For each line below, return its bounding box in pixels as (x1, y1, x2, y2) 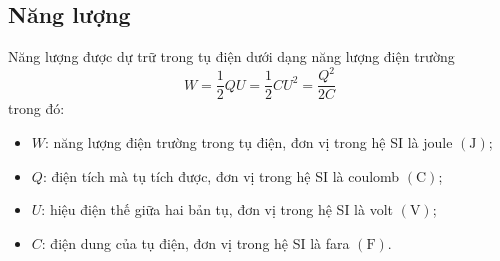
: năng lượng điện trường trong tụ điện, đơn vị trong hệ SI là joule (45, 131, 453, 152)
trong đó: (8, 98, 65, 119)
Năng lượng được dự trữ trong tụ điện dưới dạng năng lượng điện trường (8, 46, 455, 67)
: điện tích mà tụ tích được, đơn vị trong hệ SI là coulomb (42, 165, 400, 186)
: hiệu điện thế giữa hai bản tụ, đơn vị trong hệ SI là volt (41, 199, 393, 220)
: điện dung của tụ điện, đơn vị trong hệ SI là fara (41, 232, 350, 253)
